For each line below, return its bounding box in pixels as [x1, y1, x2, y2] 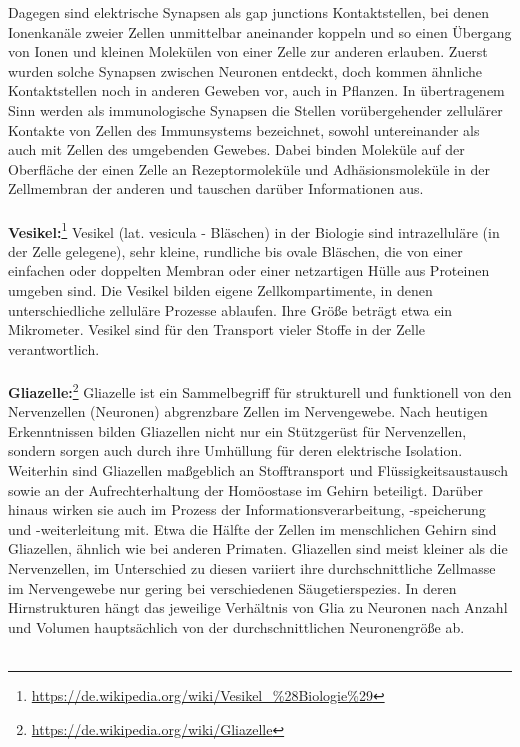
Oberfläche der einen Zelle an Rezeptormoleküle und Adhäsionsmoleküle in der [8, 158, 490, 179]
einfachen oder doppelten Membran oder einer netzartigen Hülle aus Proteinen [8, 260, 490, 281]
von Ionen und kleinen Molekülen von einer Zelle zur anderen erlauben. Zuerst [8, 41, 488, 62]
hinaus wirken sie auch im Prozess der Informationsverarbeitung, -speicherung [8, 499, 486, 520]
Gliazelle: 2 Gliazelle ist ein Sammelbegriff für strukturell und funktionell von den [8, 378, 512, 402]
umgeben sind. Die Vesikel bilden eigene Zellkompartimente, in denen [8, 279, 433, 300]
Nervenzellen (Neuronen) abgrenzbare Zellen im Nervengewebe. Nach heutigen [8, 401, 488, 422]
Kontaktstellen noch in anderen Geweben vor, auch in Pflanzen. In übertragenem [8, 80, 505, 101]
